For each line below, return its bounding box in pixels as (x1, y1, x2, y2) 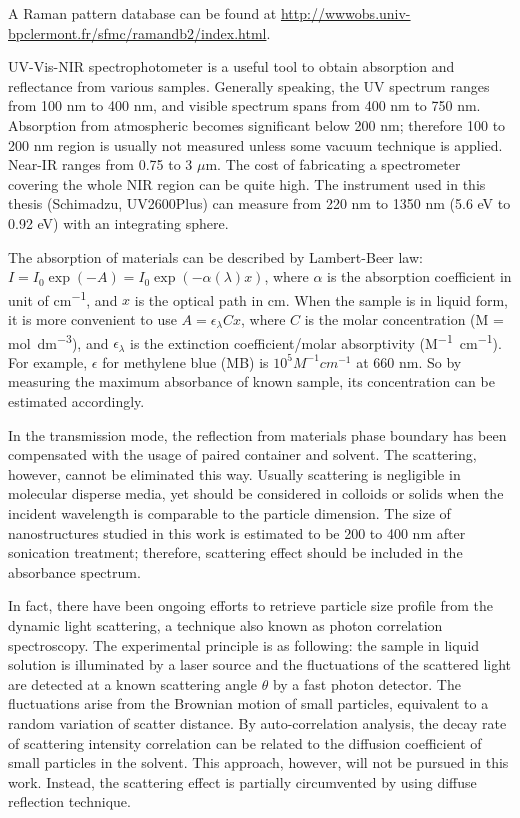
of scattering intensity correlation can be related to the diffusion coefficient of (8, 732, 482, 753)
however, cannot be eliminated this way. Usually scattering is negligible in (8, 463, 461, 484)
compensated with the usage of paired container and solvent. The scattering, (8, 444, 477, 465)
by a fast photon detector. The (272, 673, 461, 694)
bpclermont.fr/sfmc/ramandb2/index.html (8, 22, 267, 43)
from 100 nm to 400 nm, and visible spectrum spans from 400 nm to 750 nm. (8, 95, 481, 116)
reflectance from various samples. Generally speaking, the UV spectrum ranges (8, 75, 490, 96)
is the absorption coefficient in (327, 266, 512, 287)
